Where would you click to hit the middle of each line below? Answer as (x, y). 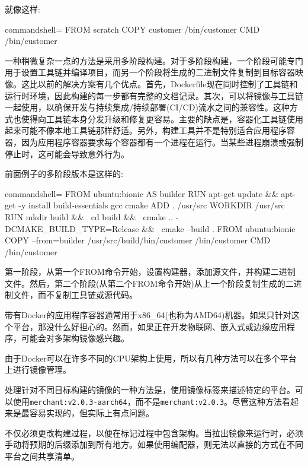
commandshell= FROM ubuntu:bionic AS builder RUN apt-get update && (142, 193)
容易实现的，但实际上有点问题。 (92, 413)
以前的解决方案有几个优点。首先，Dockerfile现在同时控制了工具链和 (168, 83)
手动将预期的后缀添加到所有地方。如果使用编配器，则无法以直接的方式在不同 (154, 444)
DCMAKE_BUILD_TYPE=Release (72, 228)
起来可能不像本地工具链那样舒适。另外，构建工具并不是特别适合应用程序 (146, 130)
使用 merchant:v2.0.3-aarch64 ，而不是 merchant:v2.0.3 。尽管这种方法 (147, 401)
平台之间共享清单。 (42, 456)
